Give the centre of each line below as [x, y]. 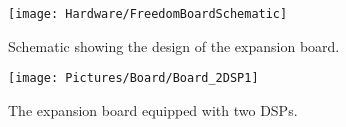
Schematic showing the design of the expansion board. [174, 45]
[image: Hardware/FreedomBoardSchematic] [148, 14]
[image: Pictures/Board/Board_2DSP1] [133, 78]
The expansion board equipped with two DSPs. [153, 109]
